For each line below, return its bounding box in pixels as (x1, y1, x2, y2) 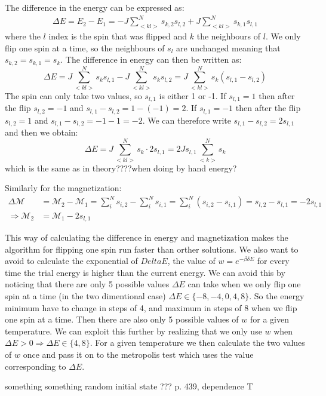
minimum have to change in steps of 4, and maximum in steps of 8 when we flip (5, 301, 297, 314)
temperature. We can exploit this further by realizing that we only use (5, 324, 262, 337)
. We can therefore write (142, 113, 231, 126)
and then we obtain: (5, 126, 78, 139)
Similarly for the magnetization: (5, 182, 122, 194)
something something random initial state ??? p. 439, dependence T (5, 380, 253, 392)
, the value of (167, 254, 216, 267)
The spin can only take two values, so (5, 89, 142, 102)
